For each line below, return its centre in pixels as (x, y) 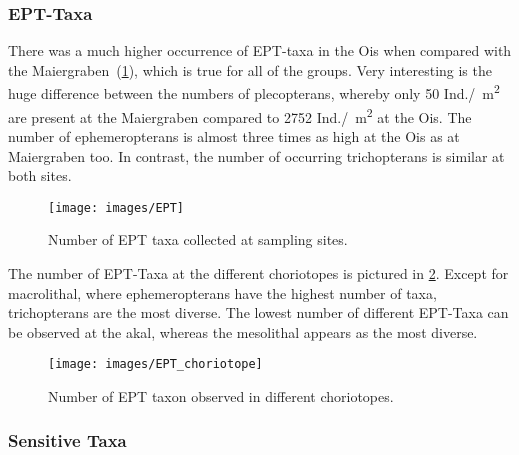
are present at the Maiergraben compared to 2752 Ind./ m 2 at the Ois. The (240, 115)
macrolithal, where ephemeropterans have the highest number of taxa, (222, 292)
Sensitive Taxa (67, 440)
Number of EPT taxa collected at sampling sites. (198, 239)
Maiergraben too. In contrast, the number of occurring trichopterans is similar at (256, 155)
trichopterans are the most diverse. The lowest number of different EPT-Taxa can (258, 312)
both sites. (40, 175)
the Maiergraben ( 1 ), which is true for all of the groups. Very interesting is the (250, 69)
